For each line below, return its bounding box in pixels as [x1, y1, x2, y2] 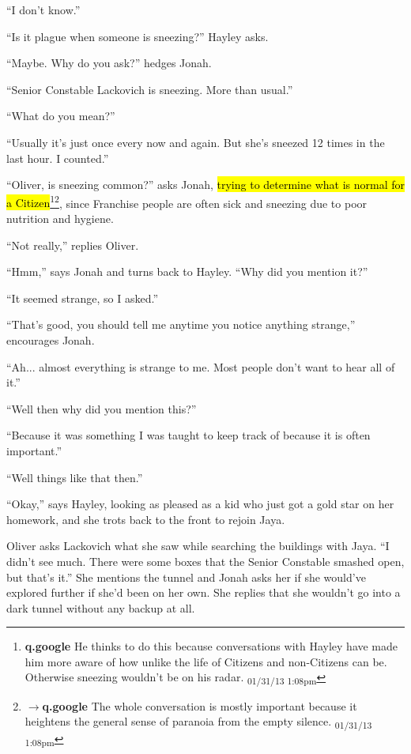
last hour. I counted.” [6, 149, 109, 166]
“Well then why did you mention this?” [6, 400, 197, 417]
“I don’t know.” [6, 2, 81, 17]
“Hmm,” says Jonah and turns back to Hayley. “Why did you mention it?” [6, 263, 368, 280]
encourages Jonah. [6, 331, 95, 348]
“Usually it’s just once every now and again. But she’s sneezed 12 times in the [6, 134, 385, 150]
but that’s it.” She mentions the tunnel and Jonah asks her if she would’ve [6, 568, 366, 585]
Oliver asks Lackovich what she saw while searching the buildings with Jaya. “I [6, 537, 390, 554]
